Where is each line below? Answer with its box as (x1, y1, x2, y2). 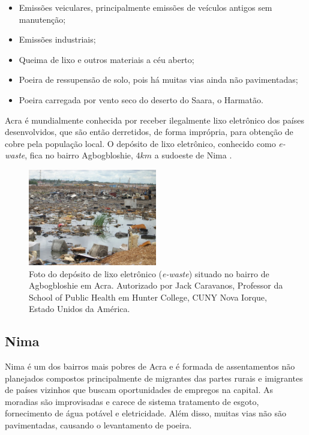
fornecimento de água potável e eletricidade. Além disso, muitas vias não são (5, 407, 287, 419)
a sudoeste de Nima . (154, 149, 232, 161)
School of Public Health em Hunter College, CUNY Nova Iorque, (29, 290, 267, 303)
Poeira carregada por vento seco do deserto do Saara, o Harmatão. (19, 93, 263, 106)
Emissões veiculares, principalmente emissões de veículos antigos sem (19, 1, 272, 13)
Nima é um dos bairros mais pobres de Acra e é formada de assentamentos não (5, 360, 295, 373)
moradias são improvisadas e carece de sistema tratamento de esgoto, (5, 395, 259, 407)
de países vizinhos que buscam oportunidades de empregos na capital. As (5, 383, 274, 396)
